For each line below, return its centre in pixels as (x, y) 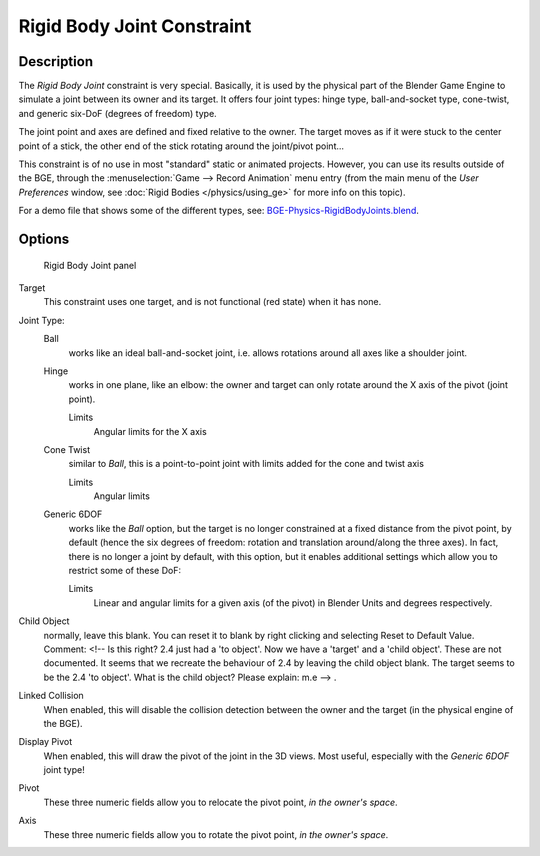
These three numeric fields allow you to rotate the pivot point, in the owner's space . (216, 834)
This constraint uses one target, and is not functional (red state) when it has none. (212, 302)
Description (56, 61)
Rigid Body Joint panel (90, 265)
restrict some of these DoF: (125, 571)
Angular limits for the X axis (150, 431)
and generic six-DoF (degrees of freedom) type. (117, 113)
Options (44, 239)
